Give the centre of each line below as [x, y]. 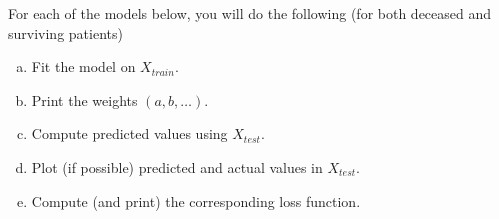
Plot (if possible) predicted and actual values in [177, 166]
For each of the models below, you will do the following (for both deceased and [250, 13]
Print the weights [84, 99]
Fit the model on [83, 66]
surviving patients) [65, 32]
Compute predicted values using [129, 133]
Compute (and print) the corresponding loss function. [196, 200]
